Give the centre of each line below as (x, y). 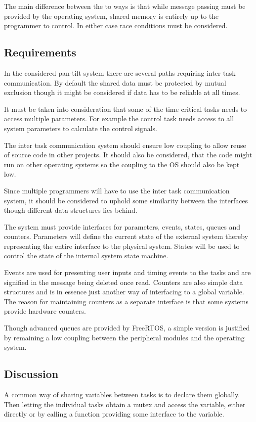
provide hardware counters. (45, 311)
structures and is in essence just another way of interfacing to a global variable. (124, 292)
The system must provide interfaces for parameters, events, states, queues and (122, 226)
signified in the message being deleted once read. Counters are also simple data (124, 282)
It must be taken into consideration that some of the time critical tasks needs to (126, 109)
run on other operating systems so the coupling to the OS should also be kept (122, 164)
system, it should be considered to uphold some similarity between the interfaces (126, 200)
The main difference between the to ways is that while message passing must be (125, 6)
